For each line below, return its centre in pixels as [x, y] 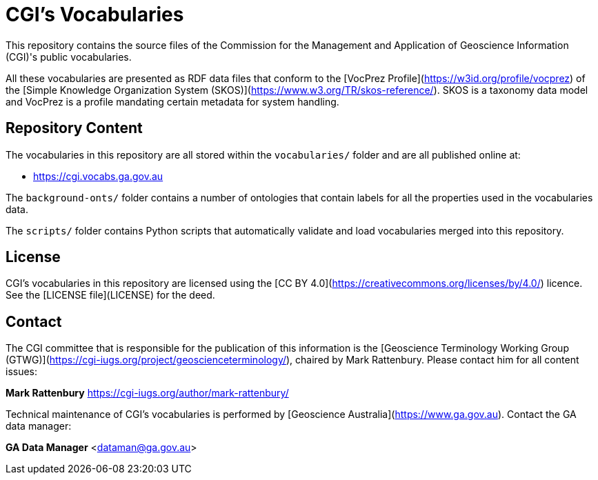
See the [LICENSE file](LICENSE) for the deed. [110, 295]
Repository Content [74, 128]
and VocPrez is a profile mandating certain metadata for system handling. [172, 101]
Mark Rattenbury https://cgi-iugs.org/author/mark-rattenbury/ [147, 393]
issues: [22, 372]
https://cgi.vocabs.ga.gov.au [98, 176]
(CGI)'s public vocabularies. [69, 57]
